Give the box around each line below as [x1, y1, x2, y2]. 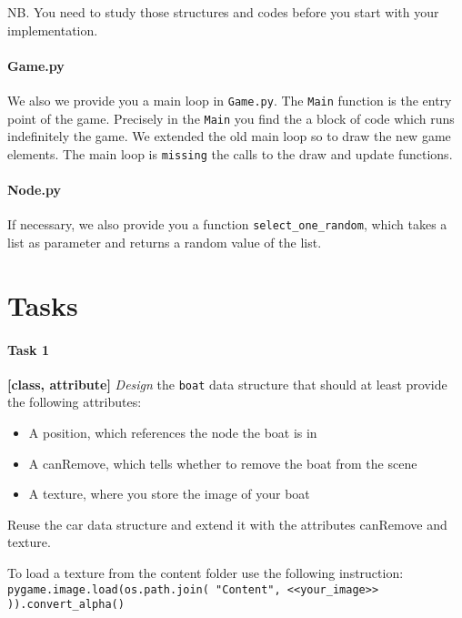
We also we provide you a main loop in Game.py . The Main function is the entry [7, 90, 452, 109]
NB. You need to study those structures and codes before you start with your [7, 3, 439, 21]
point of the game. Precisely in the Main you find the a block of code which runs [7, 108, 455, 127]
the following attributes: [7, 392, 142, 411]
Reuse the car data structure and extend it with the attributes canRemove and [7, 514, 447, 533]
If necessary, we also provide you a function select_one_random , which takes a [7, 215, 447, 234]
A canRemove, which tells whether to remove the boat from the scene [28, 453, 417, 472]
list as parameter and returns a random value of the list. [7, 233, 322, 251]
